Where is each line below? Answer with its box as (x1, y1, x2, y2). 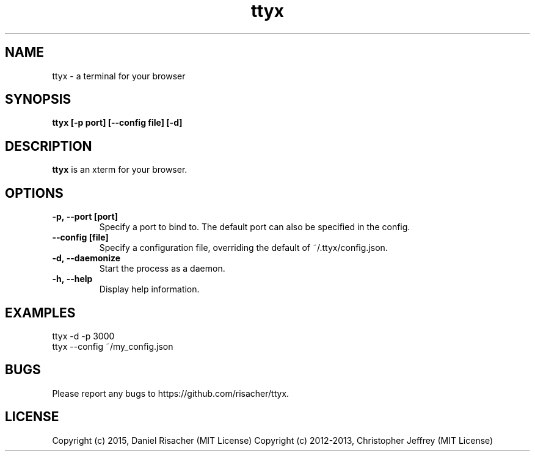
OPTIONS (5, 185, 64, 201)
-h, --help (52, 273, 93, 284)
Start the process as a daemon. (99, 263, 225, 274)
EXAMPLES (5, 305, 76, 320)
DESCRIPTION (5, 138, 92, 154)
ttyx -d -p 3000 (52, 330, 115, 341)
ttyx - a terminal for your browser (52, 70, 186, 81)
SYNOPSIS (5, 92, 71, 107)
